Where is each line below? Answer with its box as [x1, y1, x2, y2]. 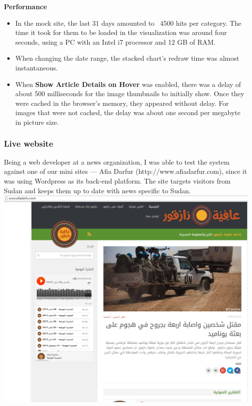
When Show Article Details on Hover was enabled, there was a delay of [15, 79, 241, 89]
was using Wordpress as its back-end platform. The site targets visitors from [4, 175, 231, 186]
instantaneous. [15, 62, 58, 72]
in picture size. [15, 117, 59, 127]
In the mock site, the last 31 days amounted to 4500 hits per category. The [15, 17, 242, 28]
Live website [4, 137, 53, 150]
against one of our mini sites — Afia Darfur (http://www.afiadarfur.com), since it [4, 166, 247, 176]
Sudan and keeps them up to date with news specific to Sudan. [4, 185, 191, 195]
